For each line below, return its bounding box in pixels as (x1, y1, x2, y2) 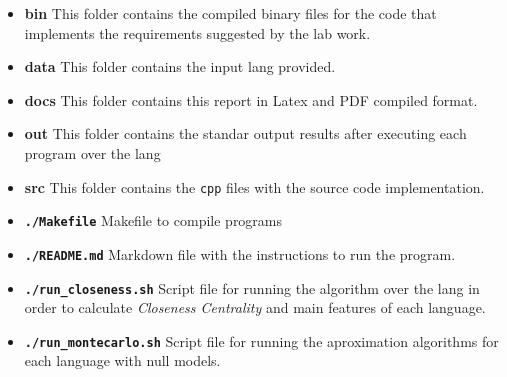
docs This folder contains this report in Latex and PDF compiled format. (24, 89, 478, 110)
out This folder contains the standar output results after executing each (24, 123, 467, 144)
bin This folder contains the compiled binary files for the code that (24, 3, 437, 23)
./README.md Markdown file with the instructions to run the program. (24, 243, 456, 264)
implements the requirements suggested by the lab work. (24, 22, 371, 43)
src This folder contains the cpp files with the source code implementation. (24, 176, 485, 197)
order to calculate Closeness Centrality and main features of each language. (24, 297, 486, 318)
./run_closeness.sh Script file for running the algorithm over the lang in (24, 277, 480, 298)
